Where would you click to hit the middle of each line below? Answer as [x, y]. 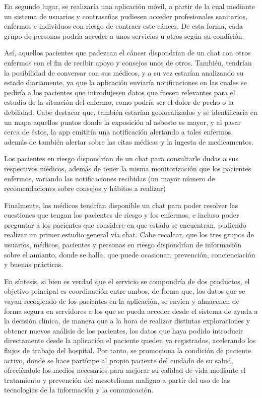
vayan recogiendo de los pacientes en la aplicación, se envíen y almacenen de [122, 301]
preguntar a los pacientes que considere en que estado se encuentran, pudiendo [125, 224]
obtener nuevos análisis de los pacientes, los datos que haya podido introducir [124, 330]
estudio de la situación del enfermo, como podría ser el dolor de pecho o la [119, 102]
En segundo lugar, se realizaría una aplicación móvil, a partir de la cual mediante [129, 6]
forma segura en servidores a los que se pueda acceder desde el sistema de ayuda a [131, 311]
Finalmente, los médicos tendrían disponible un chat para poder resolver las [121, 205]
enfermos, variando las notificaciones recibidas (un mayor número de [110, 178]
